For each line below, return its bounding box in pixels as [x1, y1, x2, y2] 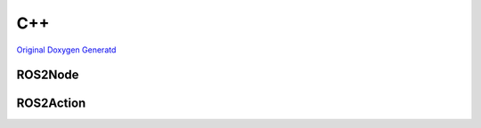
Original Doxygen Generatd [16, 44, 117, 55]
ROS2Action [16, 96, 86, 111]
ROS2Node [16, 68, 79, 83]
